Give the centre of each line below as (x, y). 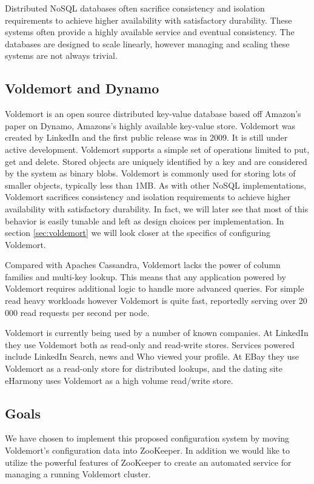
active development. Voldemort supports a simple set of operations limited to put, (157, 149)
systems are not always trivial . (61, 55)
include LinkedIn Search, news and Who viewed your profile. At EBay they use (152, 356)
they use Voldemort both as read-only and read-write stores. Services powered (150, 344)
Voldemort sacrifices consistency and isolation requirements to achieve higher (148, 197)
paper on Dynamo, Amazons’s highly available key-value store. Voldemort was (150, 125)
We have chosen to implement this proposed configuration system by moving (147, 438)
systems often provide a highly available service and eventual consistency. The (150, 32)
